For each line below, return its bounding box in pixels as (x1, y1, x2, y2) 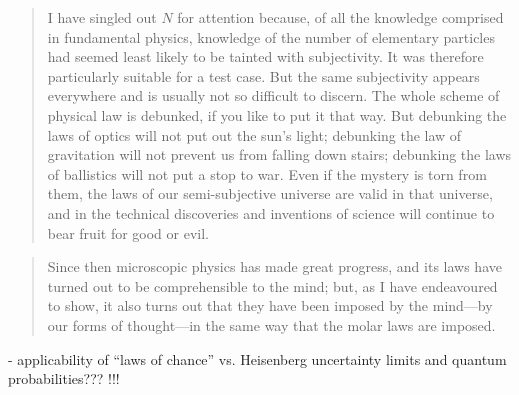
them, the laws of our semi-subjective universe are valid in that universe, (47, 183, 493, 204)
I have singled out (47, 7, 157, 27)
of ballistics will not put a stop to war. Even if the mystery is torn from (47, 163, 487, 184)
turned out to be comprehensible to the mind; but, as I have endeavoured (47, 275, 498, 296)
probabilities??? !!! (8, 368, 120, 389)
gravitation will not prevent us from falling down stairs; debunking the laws (47, 144, 512, 165)
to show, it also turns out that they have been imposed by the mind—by (47, 295, 493, 316)
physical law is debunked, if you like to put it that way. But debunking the (47, 104, 507, 125)
